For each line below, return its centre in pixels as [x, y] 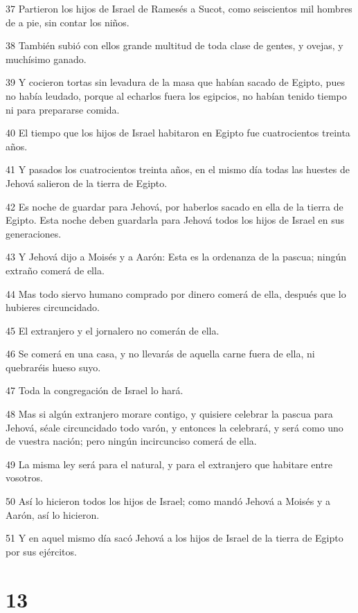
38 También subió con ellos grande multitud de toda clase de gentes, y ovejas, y [174, 45]
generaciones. [34, 233]
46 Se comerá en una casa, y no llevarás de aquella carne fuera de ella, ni [160, 354]
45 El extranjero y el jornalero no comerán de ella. [113, 330]
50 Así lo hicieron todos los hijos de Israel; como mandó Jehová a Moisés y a [168, 501]
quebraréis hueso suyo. [53, 367]
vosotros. [24, 478]
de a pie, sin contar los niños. [68, 22]
